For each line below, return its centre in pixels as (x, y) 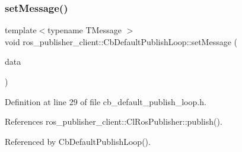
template (21, 30)
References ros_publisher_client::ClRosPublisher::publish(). (114, 121)
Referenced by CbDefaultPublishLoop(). (78, 141)
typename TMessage (85, 30)
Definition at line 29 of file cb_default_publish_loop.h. (106, 101)
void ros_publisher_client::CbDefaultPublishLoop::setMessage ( (121, 41)
